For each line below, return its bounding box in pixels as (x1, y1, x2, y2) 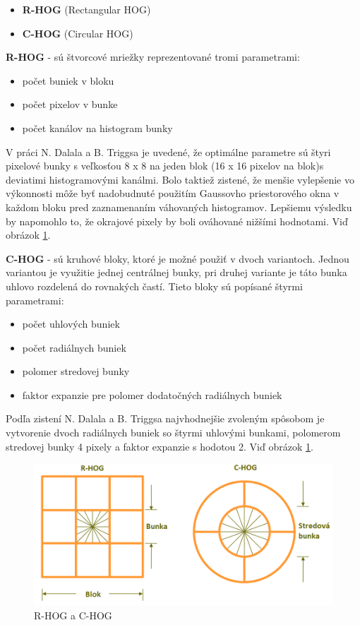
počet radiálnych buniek (22, 340, 126, 355)
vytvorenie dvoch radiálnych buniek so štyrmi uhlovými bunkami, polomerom (6, 425, 341, 440)
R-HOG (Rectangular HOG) (22, 2, 151, 16)
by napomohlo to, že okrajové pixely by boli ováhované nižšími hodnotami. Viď (6, 213, 348, 228)
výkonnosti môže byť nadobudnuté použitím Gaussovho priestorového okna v (6, 186, 340, 201)
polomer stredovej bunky (22, 364, 130, 379)
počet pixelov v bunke (22, 97, 118, 112)
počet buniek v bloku (22, 73, 114, 88)
